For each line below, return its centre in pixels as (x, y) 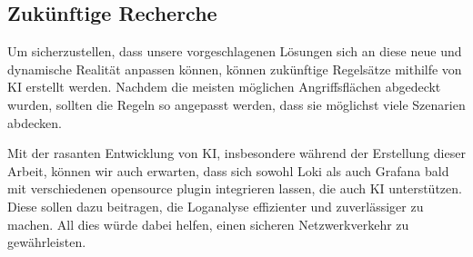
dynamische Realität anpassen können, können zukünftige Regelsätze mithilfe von (235, 69)
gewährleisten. (47, 242)
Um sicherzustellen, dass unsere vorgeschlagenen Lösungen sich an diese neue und (235, 51)
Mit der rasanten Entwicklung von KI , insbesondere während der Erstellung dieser (236, 153)
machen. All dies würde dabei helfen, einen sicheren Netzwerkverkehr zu (208, 224)
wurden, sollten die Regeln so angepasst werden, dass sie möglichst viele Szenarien (236, 104)
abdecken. (35, 122)
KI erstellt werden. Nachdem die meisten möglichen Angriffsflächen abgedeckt (224, 87)
